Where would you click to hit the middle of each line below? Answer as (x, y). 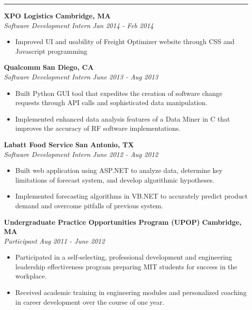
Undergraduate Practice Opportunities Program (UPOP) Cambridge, (123, 222)
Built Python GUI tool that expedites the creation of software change (119, 93)
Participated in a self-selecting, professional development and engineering (124, 257)
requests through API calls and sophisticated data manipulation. (111, 102)
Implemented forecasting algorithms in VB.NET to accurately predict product (131, 196)
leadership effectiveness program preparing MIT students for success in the (126, 266)
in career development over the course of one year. (90, 302)
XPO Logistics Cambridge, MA (57, 15)
